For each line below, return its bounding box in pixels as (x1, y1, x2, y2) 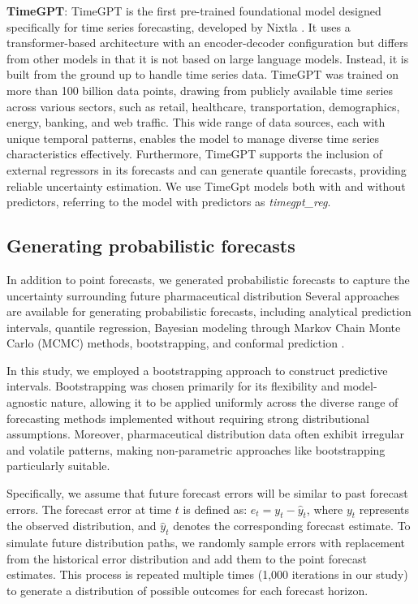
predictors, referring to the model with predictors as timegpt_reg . (6, 193, 331, 210)
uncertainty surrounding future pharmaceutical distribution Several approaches (6, 287, 400, 304)
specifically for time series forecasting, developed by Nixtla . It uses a (6, 18, 351, 35)
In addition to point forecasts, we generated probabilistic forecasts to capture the (6, 270, 410, 287)
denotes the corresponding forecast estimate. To (173, 517, 411, 534)
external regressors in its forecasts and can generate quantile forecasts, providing (6, 161, 407, 178)
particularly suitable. (6, 457, 110, 474)
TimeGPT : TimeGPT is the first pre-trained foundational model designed (6, 2, 381, 19)
